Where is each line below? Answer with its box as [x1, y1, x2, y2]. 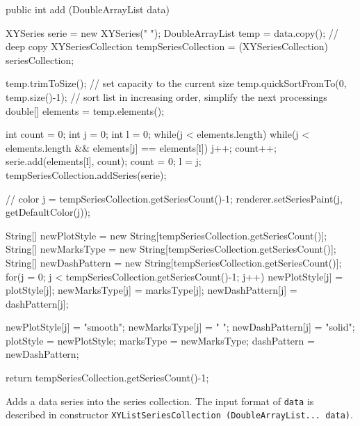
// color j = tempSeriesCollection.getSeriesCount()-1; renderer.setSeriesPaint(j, [6, 191, 343, 205]
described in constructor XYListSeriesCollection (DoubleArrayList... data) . [6, 407, 353, 422]
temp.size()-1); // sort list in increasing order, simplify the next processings [6, 89, 327, 104]
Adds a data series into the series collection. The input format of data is [6, 393, 314, 408]
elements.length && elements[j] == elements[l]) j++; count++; [6, 140, 277, 155]
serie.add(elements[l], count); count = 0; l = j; [6, 154, 202, 168]
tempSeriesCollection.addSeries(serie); [6, 167, 167, 182]
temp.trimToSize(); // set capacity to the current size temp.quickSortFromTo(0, [6, 76, 347, 90]
